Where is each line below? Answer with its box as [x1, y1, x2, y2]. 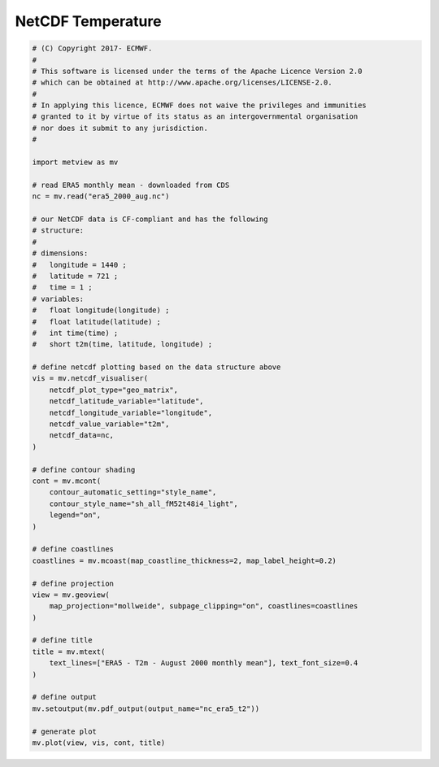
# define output [32, 692, 98, 702]
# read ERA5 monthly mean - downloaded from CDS [32, 180, 230, 190]
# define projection [32, 578, 114, 588]
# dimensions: [32, 249, 89, 258]
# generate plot [32, 726, 98, 736]
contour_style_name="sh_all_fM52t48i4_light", [49, 499, 239, 508]
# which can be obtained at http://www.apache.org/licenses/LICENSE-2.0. [32, 78, 333, 87]
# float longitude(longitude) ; [32, 306, 170, 315]
